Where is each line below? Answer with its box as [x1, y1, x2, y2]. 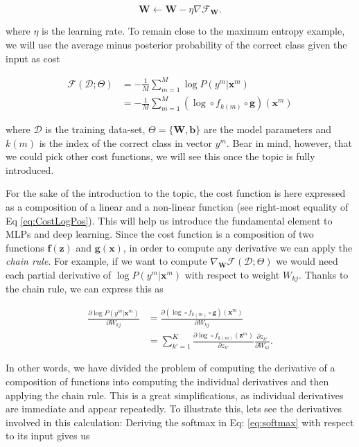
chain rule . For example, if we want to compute [6, 254, 207, 268]
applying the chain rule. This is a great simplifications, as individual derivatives [6, 387, 344, 402]
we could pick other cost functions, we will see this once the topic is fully [6, 149, 315, 164]
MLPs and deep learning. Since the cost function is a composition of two [6, 227, 314, 241]
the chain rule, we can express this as [6, 281, 164, 296]
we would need [276, 254, 338, 268]
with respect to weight [184, 268, 280, 282]
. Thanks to [299, 268, 349, 282]
